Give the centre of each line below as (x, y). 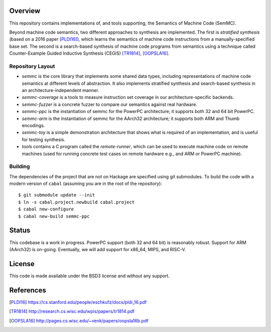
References (28, 290)
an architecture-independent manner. (60, 90)
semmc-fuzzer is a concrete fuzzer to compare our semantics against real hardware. (110, 104)
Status (20, 230)
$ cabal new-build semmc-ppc (54, 216)
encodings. (33, 125)
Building (20, 167)
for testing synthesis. (43, 139)
